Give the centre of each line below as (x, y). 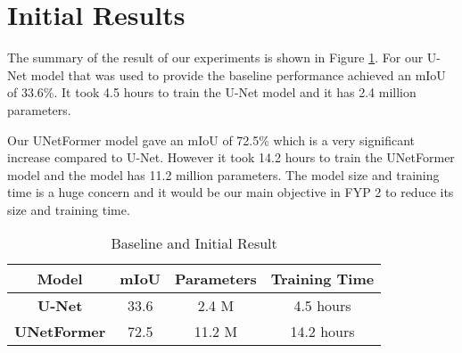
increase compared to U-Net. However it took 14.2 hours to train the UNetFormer (231, 157)
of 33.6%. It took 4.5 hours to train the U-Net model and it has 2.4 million (212, 92)
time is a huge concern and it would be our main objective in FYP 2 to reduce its (231, 192)
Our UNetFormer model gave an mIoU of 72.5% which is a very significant (211, 140)
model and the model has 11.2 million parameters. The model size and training (223, 174)
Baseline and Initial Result (194, 243)
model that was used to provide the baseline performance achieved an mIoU (238, 74)
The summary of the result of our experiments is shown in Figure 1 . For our (215, 57)
